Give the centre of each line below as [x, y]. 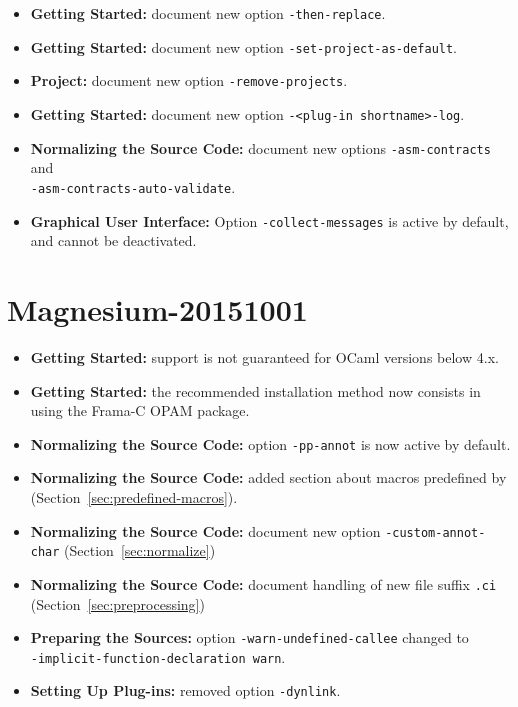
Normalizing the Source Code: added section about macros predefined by [268, 477]
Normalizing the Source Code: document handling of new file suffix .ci [263, 583]
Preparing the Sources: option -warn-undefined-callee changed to [249, 637]
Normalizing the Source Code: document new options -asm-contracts [260, 147]
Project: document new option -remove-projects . [189, 80]
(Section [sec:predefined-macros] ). [134, 496]
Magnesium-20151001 [157, 308]
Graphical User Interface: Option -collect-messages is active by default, [269, 220]
